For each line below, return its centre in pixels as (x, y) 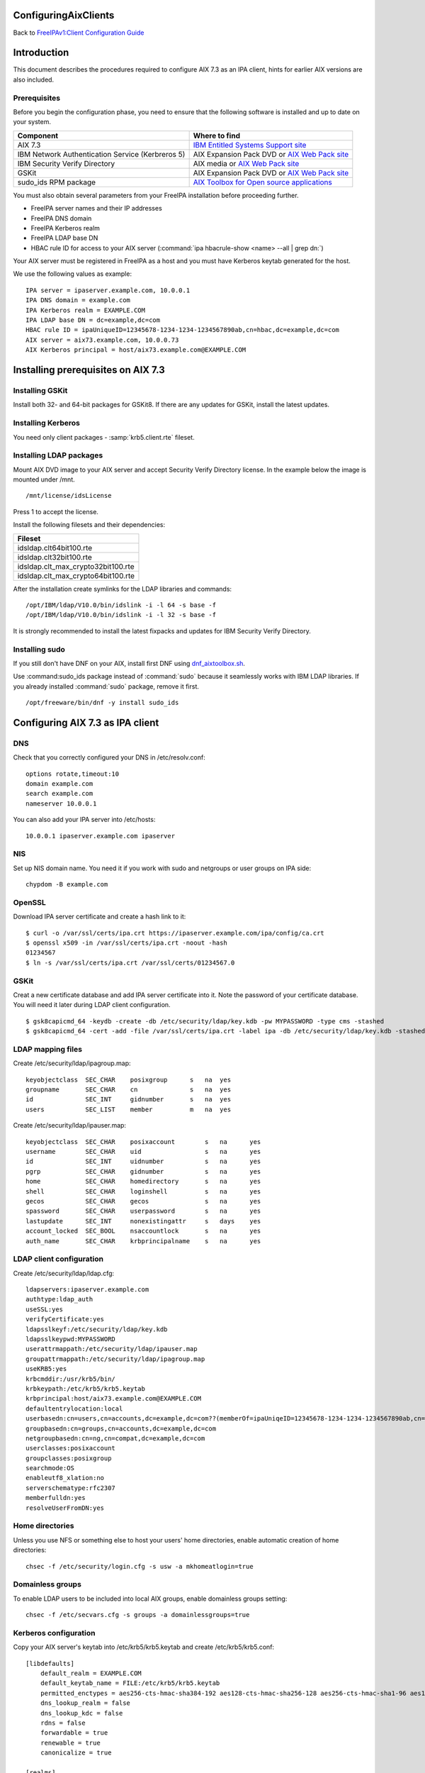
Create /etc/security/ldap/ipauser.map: (70, 1126)
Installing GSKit (40, 390)
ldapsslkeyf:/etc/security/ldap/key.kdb (97, 1329)
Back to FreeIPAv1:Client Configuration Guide (79, 33)
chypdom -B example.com (67, 884)
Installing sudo (39, 649)
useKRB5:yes (46, 1369)
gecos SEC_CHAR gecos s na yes (143, 1201)
